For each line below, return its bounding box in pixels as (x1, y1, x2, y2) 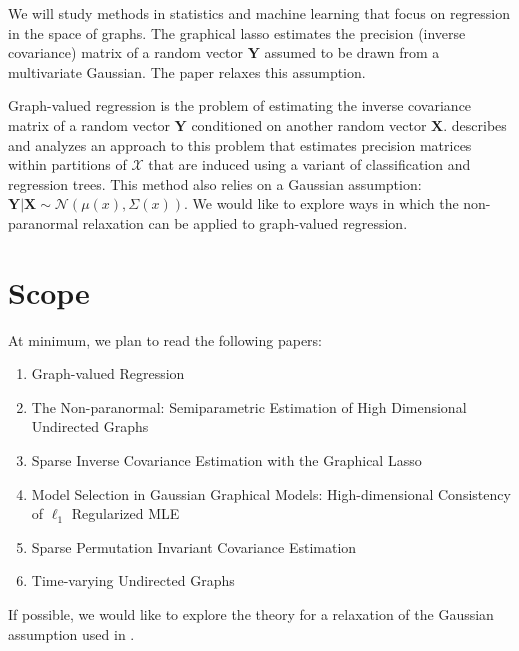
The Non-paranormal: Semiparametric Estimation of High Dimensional (31, 396, 467, 417)
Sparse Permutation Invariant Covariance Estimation (31, 536, 357, 557)
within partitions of (8, 154, 127, 175)
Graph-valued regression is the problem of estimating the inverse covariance (8, 95, 472, 116)
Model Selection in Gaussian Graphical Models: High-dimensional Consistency (31, 483, 511, 504)
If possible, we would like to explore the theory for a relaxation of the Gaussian (8, 604, 494, 624)
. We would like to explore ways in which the (183, 193, 459, 214)
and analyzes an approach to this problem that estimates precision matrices (8, 134, 472, 155)
